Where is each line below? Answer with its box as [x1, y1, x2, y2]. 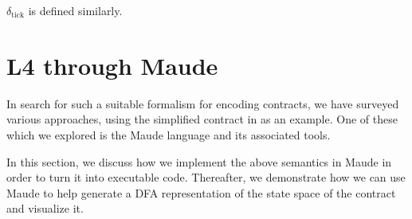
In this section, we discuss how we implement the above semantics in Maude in [6, 153, 392, 170]
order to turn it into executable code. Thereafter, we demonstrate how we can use [6, 169, 406, 186]
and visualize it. [6, 200, 84, 217]
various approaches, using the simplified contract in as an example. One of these [6, 111, 398, 127]
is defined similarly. [28, 2, 123, 18]
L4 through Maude [6, 49, 218, 81]
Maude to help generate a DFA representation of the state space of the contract [6, 184, 396, 201]
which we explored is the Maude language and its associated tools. [6, 126, 331, 143]
